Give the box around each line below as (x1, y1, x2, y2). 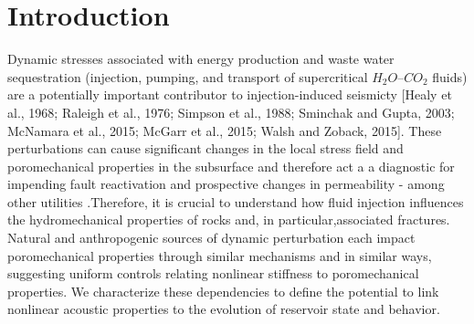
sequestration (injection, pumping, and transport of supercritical (7, 67, 368, 86)
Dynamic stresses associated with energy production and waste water (7, 49, 395, 68)
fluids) (432, 67, 468, 86)
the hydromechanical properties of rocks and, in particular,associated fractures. (7, 210, 450, 229)
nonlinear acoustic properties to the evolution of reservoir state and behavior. (7, 299, 440, 319)
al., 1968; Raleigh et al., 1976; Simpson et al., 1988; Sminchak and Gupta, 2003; (7, 102, 455, 121)
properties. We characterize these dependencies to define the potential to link (7, 281, 439, 300)
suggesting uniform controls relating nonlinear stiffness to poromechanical (7, 264, 419, 283)
